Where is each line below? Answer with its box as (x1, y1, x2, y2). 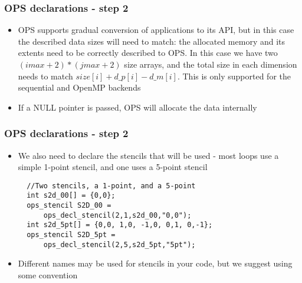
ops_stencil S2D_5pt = (27, 231, 116, 239)
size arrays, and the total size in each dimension (124, 58, 297, 70)
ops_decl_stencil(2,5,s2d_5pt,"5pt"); (43, 240, 196, 249)
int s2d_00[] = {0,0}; (27, 191, 116, 200)
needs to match (18, 69, 73, 82)
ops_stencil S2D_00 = (27, 201, 111, 210)
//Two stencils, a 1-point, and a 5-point (27, 181, 196, 190)
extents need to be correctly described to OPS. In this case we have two (18, 46, 278, 59)
